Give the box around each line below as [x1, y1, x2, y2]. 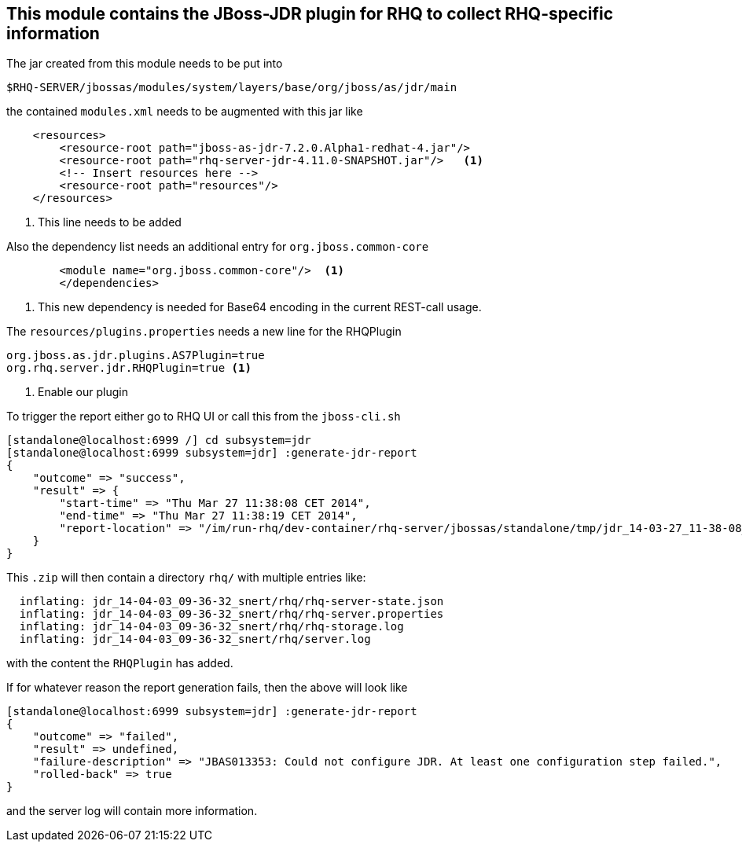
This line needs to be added [38, 215, 182, 229]
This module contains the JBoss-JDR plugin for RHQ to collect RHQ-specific [6, 4, 614, 24]
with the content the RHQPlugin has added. [6, 656, 233, 670]
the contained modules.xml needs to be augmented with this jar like [6, 105, 363, 119]
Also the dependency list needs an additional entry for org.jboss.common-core [6, 240, 429, 254]
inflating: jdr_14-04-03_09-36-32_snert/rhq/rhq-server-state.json [19, 595, 444, 608]
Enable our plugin [38, 385, 128, 399]
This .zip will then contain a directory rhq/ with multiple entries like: [6, 571, 366, 585]
